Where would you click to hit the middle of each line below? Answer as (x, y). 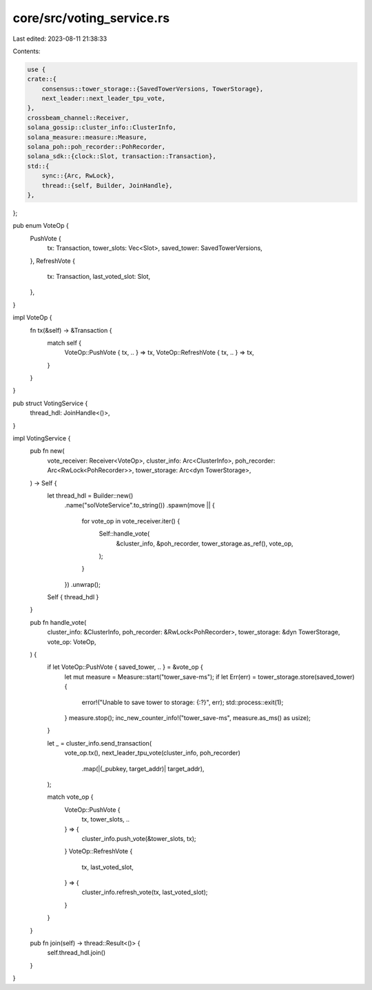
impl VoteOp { (32, 318)
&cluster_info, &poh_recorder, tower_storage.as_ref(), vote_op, (205, 543)
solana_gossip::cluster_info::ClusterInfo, (102, 127)
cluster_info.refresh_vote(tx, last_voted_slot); (145, 892)
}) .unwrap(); (83, 584)
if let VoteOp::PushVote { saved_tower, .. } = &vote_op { (125, 667)
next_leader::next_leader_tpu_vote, (103, 99)
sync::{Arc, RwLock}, (78, 176)
